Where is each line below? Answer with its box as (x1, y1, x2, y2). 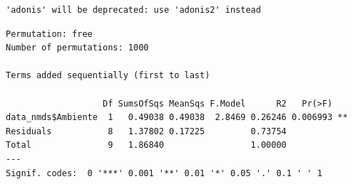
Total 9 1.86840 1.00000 (6, 140, 287, 151)
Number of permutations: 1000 (6, 43, 149, 53)
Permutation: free (6, 28, 93, 39)
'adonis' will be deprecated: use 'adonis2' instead (6, 5, 261, 15)
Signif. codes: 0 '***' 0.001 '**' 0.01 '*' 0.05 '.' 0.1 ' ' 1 (6, 168, 322, 178)
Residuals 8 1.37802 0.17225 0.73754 (6, 126, 287, 136)
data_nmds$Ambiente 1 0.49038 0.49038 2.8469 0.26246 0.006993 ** (6, 112, 348, 123)
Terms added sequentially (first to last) (6, 70, 210, 81)
